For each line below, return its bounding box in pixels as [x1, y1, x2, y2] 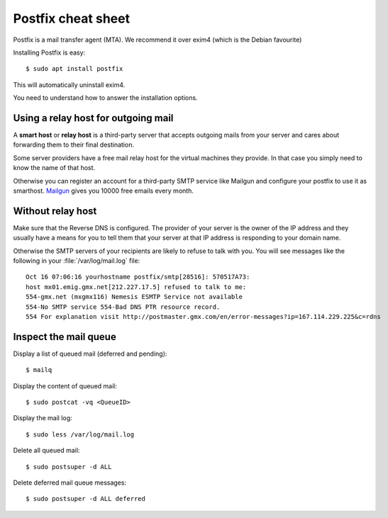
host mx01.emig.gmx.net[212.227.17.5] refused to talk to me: [26, 283, 247, 291]
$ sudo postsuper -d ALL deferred [26, 495, 145, 503]
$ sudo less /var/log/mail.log [26, 430, 135, 439]
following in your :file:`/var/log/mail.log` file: [13, 257, 140, 265]
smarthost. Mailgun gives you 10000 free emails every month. [13, 186, 194, 195]
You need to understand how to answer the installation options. [13, 94, 198, 102]
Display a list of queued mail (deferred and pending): [13, 349, 167, 358]
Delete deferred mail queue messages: [13, 478, 127, 487]
